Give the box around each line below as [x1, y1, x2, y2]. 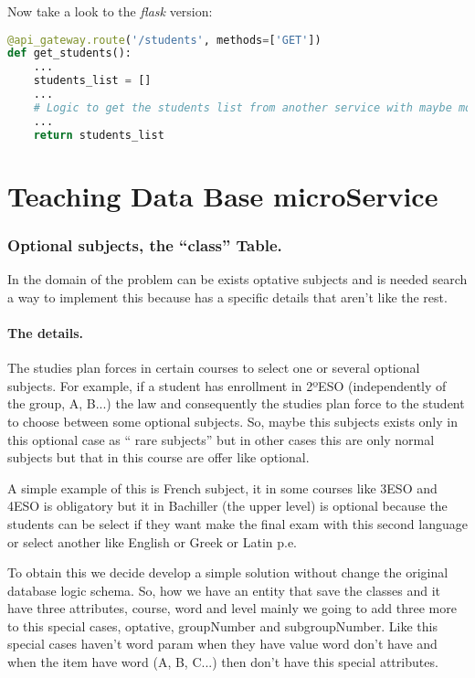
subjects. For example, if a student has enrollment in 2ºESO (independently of [7, 376, 447, 395]
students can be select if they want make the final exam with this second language [7, 514, 468, 533]
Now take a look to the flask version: [7, 2, 213, 20]
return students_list [33, 128, 164, 142]
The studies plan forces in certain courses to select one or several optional [7, 358, 420, 377]
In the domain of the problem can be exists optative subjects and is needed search [7, 270, 468, 289]
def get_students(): [7, 47, 132, 60]
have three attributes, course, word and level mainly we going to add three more [7, 599, 457, 618]
